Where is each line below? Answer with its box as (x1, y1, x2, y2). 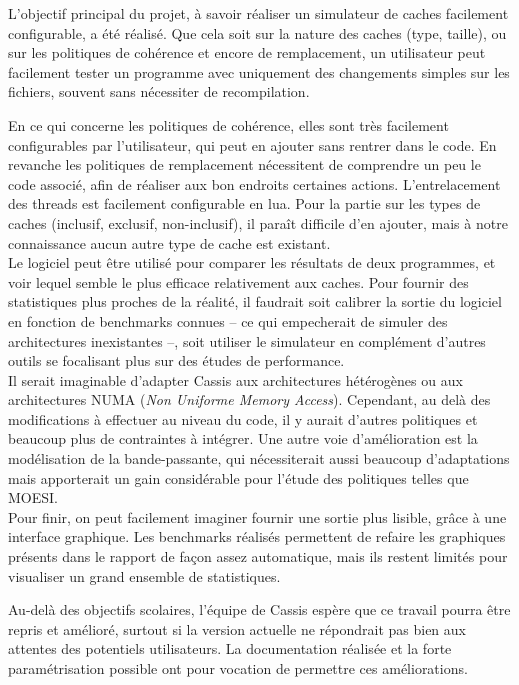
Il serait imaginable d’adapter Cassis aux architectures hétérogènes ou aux (8, 369, 463, 390)
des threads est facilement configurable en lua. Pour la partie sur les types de (8, 193, 481, 214)
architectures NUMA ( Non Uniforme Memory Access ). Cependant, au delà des (8, 389, 491, 410)
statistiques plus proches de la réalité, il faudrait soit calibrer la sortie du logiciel (8, 291, 502, 312)
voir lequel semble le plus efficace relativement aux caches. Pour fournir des (8, 271, 469, 292)
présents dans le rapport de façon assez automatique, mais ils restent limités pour (8, 546, 508, 567)
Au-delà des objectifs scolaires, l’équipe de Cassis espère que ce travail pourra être (8, 599, 511, 620)
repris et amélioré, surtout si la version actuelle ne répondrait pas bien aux (8, 618, 466, 639)
